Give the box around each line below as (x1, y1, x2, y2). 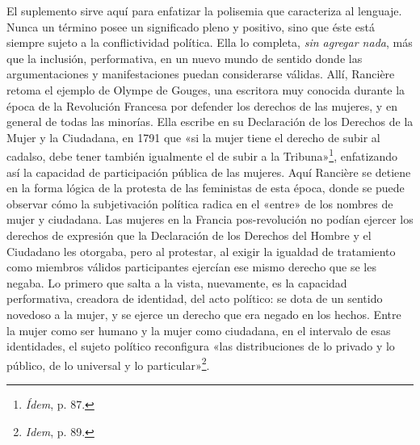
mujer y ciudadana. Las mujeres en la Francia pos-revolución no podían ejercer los (6, 211, 414, 228)
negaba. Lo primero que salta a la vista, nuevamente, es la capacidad (6, 274, 347, 291)
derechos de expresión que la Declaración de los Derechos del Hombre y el (6, 226, 372, 243)
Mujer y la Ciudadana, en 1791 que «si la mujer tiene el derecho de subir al (6, 128, 380, 145)
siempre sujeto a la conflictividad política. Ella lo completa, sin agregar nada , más (6, 34, 413, 51)
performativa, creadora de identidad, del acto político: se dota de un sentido (6, 290, 383, 307)
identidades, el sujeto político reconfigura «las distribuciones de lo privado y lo (6, 338, 395, 355)
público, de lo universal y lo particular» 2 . (6, 354, 210, 373)
